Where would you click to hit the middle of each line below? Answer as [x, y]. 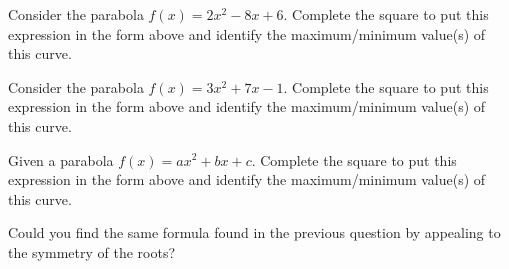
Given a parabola [61, 159]
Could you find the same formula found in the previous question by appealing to [254, 232]
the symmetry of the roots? [92, 251]
